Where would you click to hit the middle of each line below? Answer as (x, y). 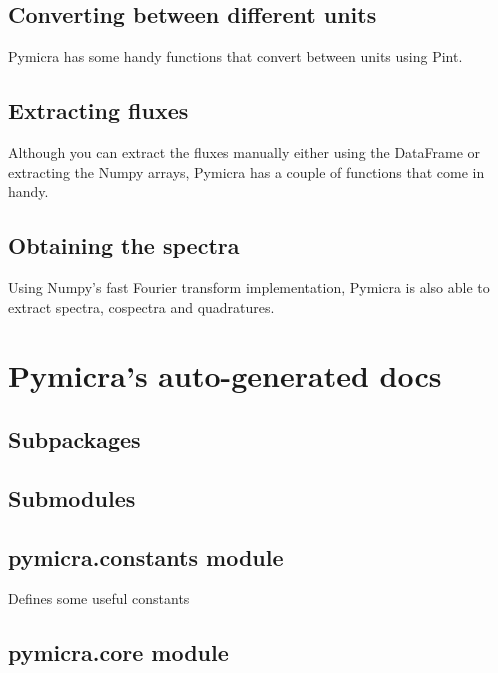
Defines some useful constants (99, 598)
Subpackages (74, 438)
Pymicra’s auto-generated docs (225, 375)
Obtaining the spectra (124, 245)
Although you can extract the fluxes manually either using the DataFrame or (244, 152)
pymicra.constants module (146, 556)
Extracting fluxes (98, 110)
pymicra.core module (118, 652)
